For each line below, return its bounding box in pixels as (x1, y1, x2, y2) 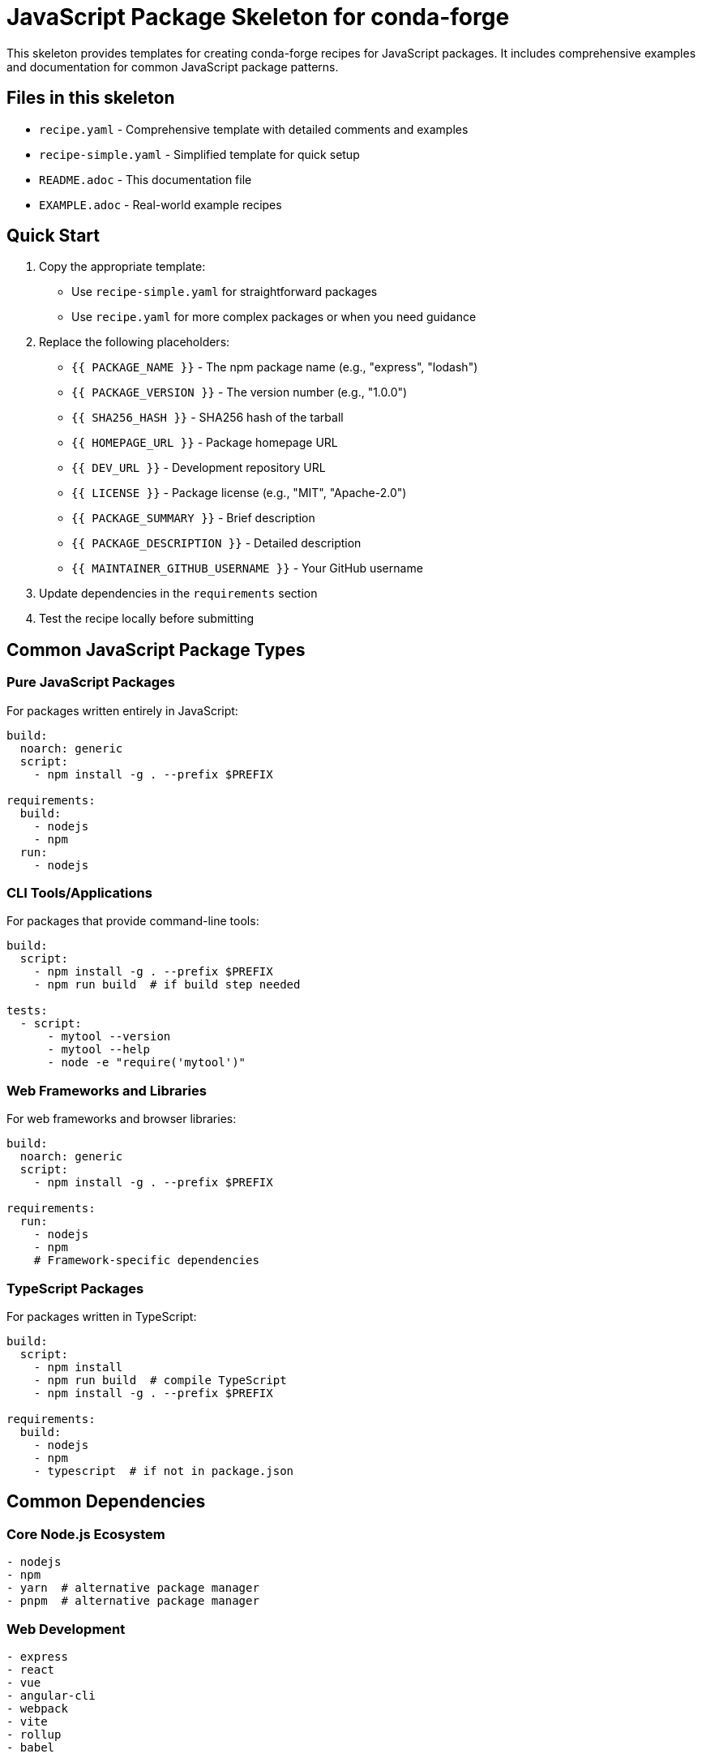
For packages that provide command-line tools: (6, 914, 259, 928)
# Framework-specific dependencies (33, 1254, 259, 1267)
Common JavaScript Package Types (6, 639, 306, 660)
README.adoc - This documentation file (39, 172, 252, 187)
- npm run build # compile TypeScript (33, 1373, 287, 1387)
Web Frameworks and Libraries (6, 1082, 207, 1099)
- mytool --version (47, 1030, 171, 1044)
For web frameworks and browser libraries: (6, 1112, 237, 1126)
